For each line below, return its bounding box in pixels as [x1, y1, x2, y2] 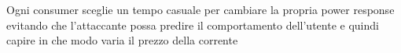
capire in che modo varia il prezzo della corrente [6, 32, 238, 48]
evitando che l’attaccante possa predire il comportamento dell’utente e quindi [6, 16, 379, 33]
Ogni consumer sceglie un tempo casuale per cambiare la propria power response [6, 2, 395, 17]
